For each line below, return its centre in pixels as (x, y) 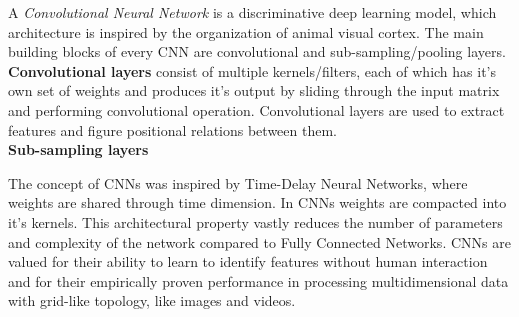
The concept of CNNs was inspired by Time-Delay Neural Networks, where (238, 182)
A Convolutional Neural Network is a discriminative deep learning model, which (252, 12)
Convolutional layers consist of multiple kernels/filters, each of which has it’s (252, 70)
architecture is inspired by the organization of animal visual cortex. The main (246, 31)
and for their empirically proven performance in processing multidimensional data (258, 280)
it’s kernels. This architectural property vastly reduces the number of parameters (255, 221)
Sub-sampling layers (78, 149)
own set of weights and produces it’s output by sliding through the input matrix (254, 90)
